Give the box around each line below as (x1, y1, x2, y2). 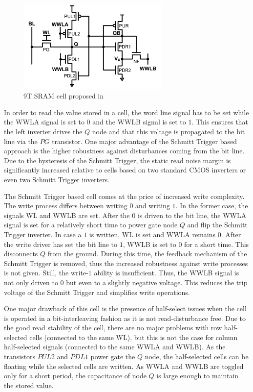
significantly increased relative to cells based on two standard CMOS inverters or (4, 165, 246, 175)
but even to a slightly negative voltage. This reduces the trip (66, 277, 248, 287)
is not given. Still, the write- (4, 268, 88, 278)
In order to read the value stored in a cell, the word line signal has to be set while (4, 107, 249, 117)
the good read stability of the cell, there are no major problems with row (4, 322, 222, 333)
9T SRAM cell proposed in (23, 91, 104, 101)
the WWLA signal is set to (4, 117, 84, 127)
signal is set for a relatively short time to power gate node (4, 220, 178, 230)
